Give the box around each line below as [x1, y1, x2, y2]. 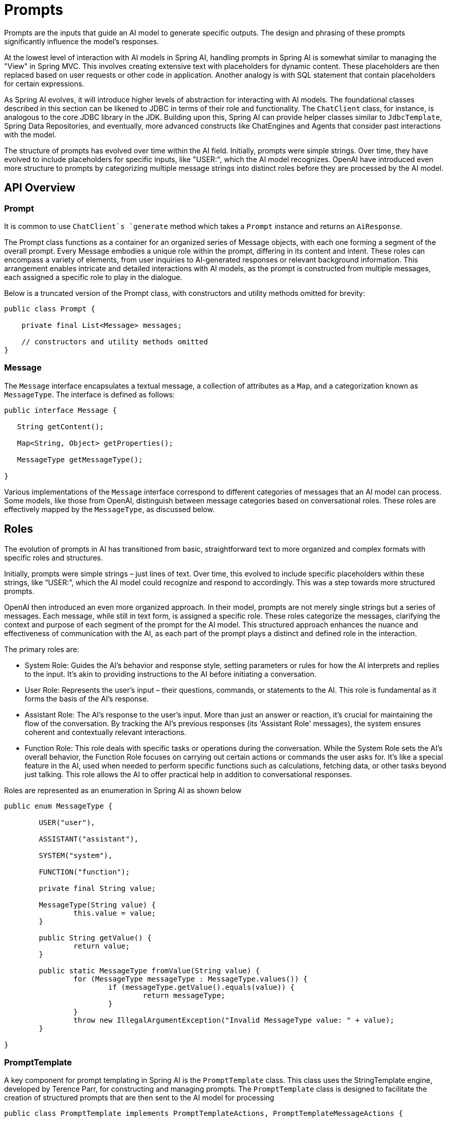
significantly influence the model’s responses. [4, 37, 159, 46]
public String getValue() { [39, 933, 152, 942]
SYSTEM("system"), [39, 851, 113, 860]
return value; [73, 941, 130, 950]
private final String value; [39, 884, 156, 892]
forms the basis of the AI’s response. [25, 694, 149, 703]
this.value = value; [73, 908, 156, 917]
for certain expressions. [4, 79, 84, 88]
